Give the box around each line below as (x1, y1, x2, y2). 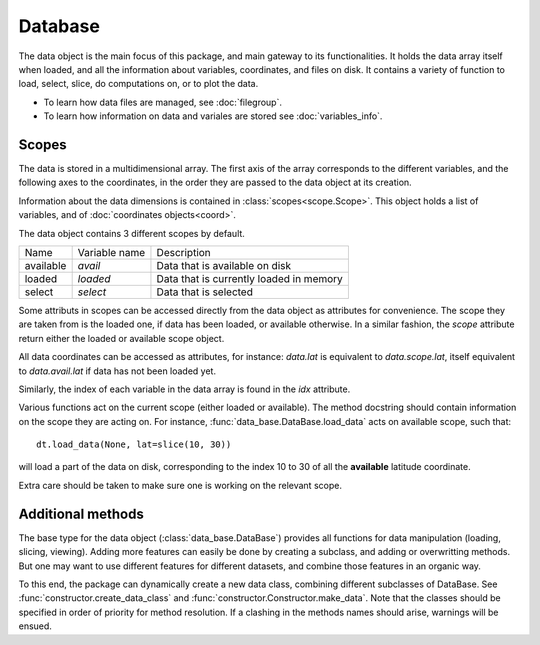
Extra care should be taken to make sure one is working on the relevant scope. (18, 479, 342, 491)
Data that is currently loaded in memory (156, 271, 344, 285)
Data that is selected (156, 285, 254, 299)
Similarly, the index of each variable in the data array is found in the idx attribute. (18, 383, 351, 395)
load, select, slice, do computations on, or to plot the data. (18, 78, 259, 90)
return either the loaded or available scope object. (18, 332, 225, 344)
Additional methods (18, 505, 144, 522)
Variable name (77, 245, 146, 259)
